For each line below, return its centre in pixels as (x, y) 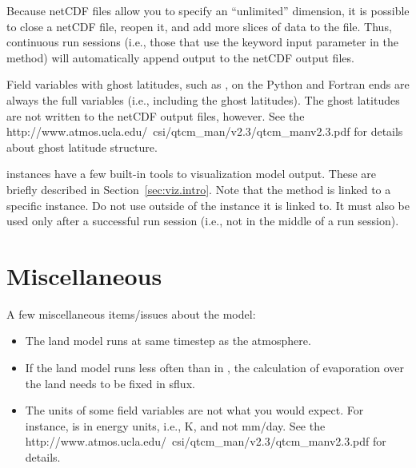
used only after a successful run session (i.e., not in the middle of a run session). (203, 221)
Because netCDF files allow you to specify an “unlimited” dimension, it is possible (208, 10)
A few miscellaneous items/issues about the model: (131, 313)
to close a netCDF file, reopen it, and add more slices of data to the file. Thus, (199, 26)
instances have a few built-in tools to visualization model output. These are (192, 174)
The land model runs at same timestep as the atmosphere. (168, 341)
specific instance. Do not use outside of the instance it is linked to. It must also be (208, 205)
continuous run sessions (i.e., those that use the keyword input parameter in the (202, 42)
